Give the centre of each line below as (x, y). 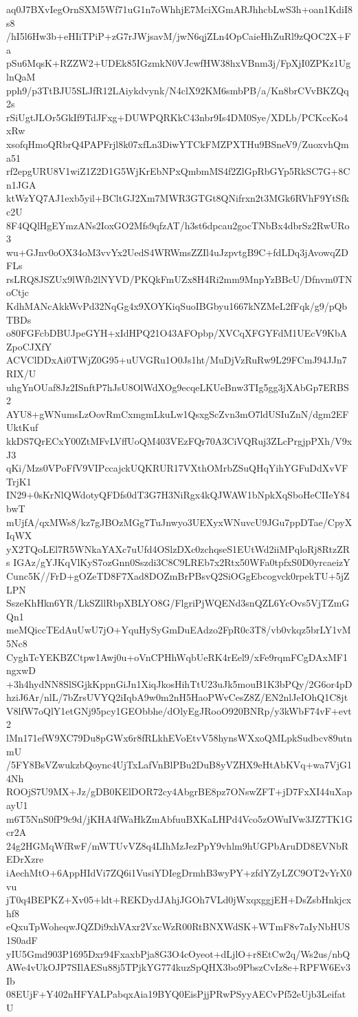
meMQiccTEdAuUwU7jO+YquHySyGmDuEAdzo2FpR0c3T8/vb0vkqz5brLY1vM (179, 630)
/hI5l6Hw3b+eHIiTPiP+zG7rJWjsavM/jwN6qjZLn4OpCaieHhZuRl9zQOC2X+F (179, 36)
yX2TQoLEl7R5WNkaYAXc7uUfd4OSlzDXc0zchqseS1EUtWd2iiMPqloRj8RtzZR (178, 548)
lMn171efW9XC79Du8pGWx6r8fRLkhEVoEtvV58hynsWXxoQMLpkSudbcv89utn (179, 738)
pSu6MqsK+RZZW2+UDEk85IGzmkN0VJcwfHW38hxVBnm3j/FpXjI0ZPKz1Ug (179, 63)
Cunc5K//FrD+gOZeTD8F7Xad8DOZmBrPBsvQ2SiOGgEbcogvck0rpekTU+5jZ (178, 575)
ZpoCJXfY (29, 346)
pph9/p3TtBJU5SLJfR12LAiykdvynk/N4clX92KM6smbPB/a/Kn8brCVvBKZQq (178, 90)
